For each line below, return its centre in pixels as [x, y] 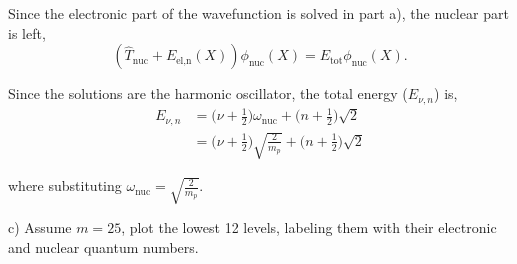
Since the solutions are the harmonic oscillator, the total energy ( [208, 93]
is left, [27, 32]
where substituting [65, 185]
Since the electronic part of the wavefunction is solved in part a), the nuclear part [258, 13]
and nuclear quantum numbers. [103, 247]
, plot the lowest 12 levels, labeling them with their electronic [309, 227]
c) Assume [40, 227]
